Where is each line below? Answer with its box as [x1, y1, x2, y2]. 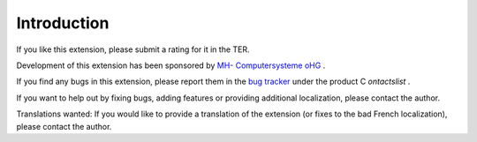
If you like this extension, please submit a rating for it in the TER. [16, 44, 251, 55]
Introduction [16, 13, 110, 33]
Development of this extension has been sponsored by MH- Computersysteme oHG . [16, 60, 326, 71]
